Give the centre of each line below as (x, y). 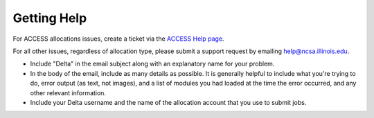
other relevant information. (68, 92)
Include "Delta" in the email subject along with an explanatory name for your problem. (152, 64)
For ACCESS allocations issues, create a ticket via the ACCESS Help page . (118, 39)
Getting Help (50, 18)
